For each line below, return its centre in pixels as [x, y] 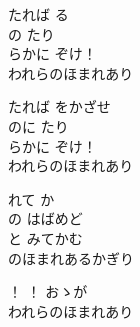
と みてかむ [45, 237]
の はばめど [45, 218]
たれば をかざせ [59, 106]
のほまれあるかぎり [71, 257]
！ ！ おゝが [48, 291]
